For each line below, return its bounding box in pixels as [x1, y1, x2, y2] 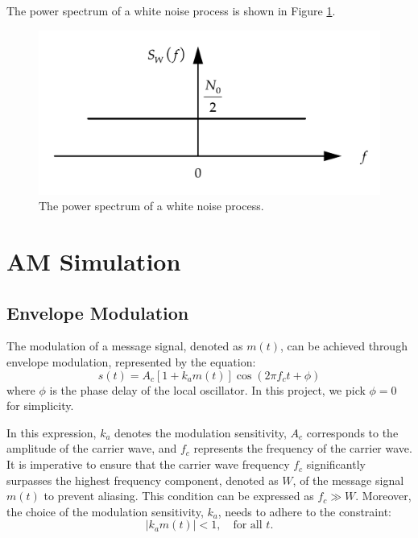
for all [233, 519, 263, 532]
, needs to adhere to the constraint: [217, 503, 391, 519]
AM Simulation [6, 245, 181, 278]
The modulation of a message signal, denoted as [6, 337, 243, 354]
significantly [306, 456, 366, 473]
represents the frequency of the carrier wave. [193, 440, 412, 457]
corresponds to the [306, 424, 399, 441]
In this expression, [6, 424, 97, 441]
